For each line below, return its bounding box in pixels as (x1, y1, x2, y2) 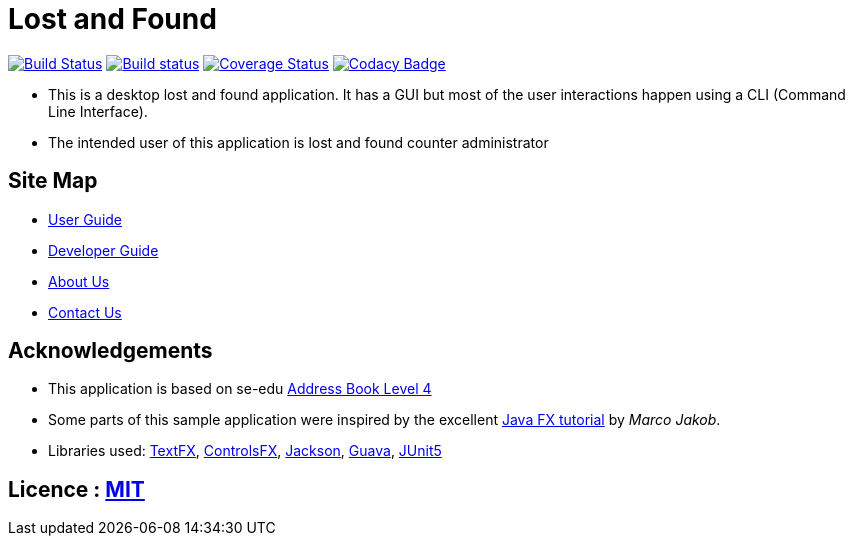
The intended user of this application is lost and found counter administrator (48, 133, 549, 151)
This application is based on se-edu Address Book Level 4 (48, 380, 432, 398)
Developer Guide (48, 241, 159, 259)
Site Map (8, 168, 98, 194)
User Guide (48, 210, 123, 228)
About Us (48, 272, 110, 290)
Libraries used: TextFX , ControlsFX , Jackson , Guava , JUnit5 (48, 442, 442, 460)
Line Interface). (48, 102, 148, 120)
